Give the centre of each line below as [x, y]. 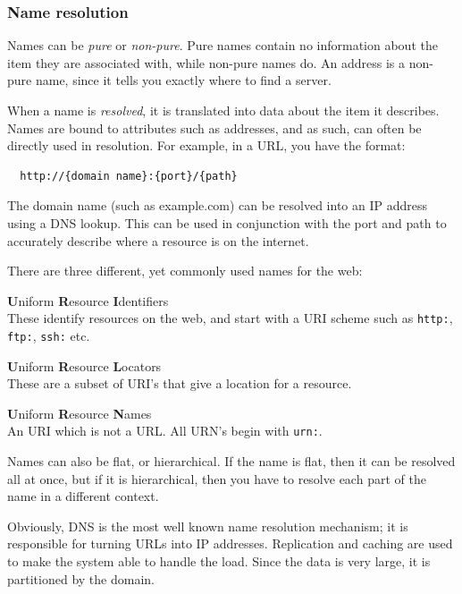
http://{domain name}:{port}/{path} [129, 176]
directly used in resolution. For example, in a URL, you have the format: [206, 145]
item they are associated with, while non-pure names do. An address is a [206, 62]
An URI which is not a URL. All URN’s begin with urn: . [165, 431]
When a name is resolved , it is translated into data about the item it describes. [223, 110]
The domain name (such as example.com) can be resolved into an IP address [217, 205]
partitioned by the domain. [81, 578]
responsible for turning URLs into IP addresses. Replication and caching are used [230, 543]
